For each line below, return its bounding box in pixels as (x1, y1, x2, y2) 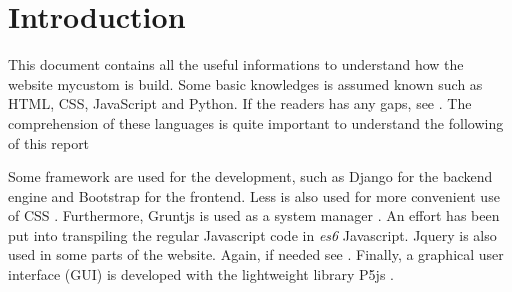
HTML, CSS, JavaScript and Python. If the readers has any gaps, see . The (8, 93, 472, 114)
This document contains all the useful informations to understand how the (8, 54, 464, 75)
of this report (8, 132, 90, 153)
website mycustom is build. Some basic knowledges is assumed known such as (8, 73, 483, 94)
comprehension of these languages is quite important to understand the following (8, 112, 504, 133)
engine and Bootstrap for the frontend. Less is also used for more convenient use (8, 185, 500, 206)
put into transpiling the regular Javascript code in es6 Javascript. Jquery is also (8, 224, 497, 245)
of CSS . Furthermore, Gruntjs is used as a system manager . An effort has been (8, 205, 500, 226)
